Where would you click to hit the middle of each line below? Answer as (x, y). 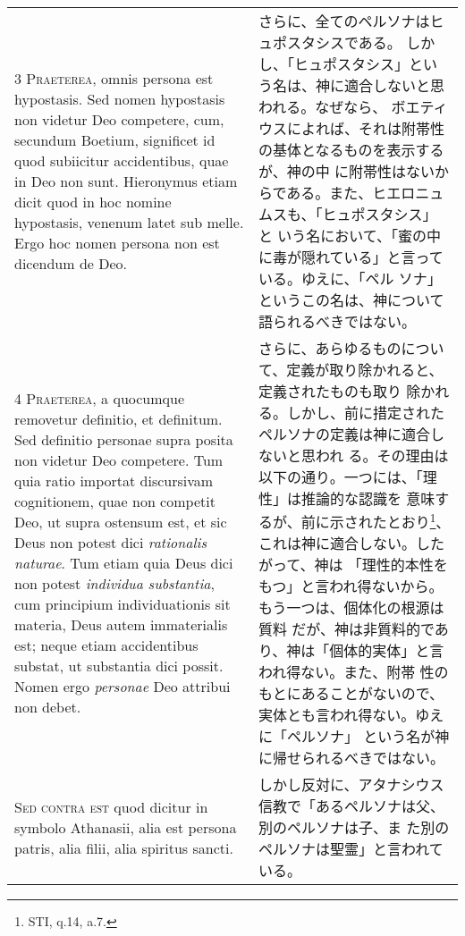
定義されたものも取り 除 (340, 391)
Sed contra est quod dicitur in (111, 806)
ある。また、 (330, 193)
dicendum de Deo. (71, 263)
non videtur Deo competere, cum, (119, 119)
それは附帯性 (402, 128)
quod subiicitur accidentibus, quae (122, 160)
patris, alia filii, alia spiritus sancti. (124, 847)
